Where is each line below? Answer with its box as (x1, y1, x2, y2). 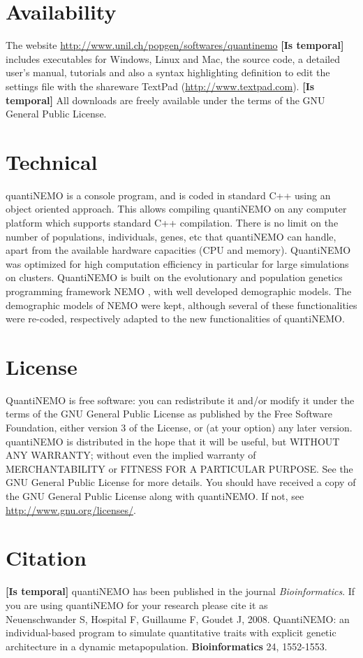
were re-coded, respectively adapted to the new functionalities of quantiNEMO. (6, 311, 345, 326)
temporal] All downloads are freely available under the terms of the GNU (6, 92, 325, 107)
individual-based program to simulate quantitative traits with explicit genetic (6, 625, 336, 640)
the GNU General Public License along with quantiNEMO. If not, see (6, 489, 304, 503)
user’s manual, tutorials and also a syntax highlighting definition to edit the (6, 65, 330, 80)
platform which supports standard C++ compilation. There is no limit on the (6, 215, 339, 229)
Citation (6, 543, 87, 572)
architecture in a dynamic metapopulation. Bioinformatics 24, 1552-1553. (6, 638, 327, 653)
